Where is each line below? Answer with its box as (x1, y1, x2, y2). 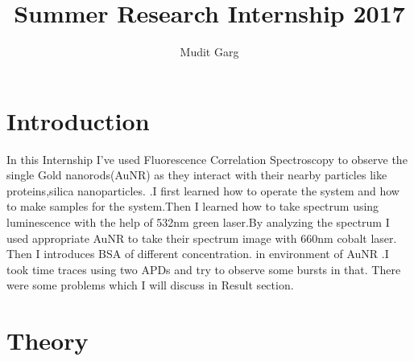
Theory (6, 324, 89, 357)
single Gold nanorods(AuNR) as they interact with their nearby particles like (6, 166, 387, 183)
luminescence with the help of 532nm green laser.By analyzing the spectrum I (6, 214, 390, 231)
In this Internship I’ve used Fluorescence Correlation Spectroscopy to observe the (6, 150, 408, 167)
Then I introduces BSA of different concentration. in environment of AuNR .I (6, 245, 389, 262)
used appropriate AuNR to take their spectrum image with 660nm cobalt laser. (6, 229, 397, 246)
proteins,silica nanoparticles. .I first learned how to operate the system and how (6, 182, 400, 199)
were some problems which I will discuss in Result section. (6, 277, 294, 293)
